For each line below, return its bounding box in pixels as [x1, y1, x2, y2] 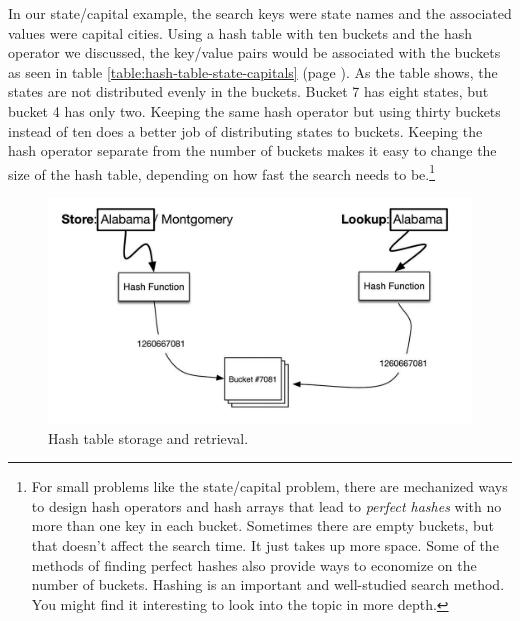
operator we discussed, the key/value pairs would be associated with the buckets [8, 42, 501, 63]
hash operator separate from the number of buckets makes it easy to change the [8, 140, 497, 161]
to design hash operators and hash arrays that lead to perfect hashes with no [31, 495, 502, 516]
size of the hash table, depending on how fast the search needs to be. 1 [8, 160, 436, 184]
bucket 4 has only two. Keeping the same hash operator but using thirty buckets [8, 100, 501, 121]
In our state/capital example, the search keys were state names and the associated [8, 3, 512, 23]
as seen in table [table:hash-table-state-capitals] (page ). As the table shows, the [8, 61, 498, 82]
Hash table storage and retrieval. [48, 427, 249, 448]
